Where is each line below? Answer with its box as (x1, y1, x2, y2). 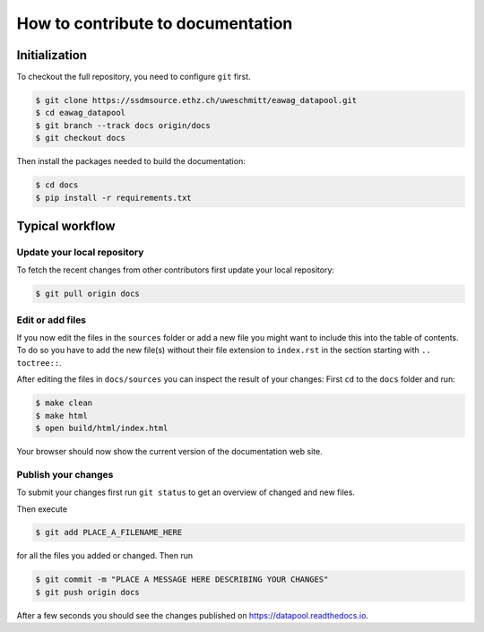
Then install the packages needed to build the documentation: (16, 156, 246, 167)
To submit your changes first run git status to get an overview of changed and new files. (16, 487, 356, 498)
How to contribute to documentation (16, 13, 293, 33)
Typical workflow (16, 218, 116, 233)
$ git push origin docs (35, 587, 141, 597)
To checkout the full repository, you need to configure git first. (16, 72, 251, 82)
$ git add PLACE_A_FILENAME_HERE (35, 527, 183, 538)
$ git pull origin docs (35, 289, 141, 299)
